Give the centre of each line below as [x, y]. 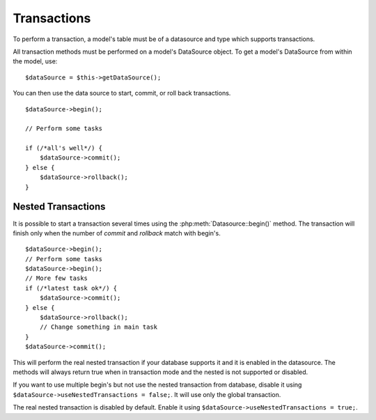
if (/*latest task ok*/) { [71, 288]
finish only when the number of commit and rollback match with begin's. [117, 233]
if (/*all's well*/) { [64, 148]
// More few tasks [57, 278]
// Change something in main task [99, 327]
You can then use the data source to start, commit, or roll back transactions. [122, 93]
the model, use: [35, 61]
